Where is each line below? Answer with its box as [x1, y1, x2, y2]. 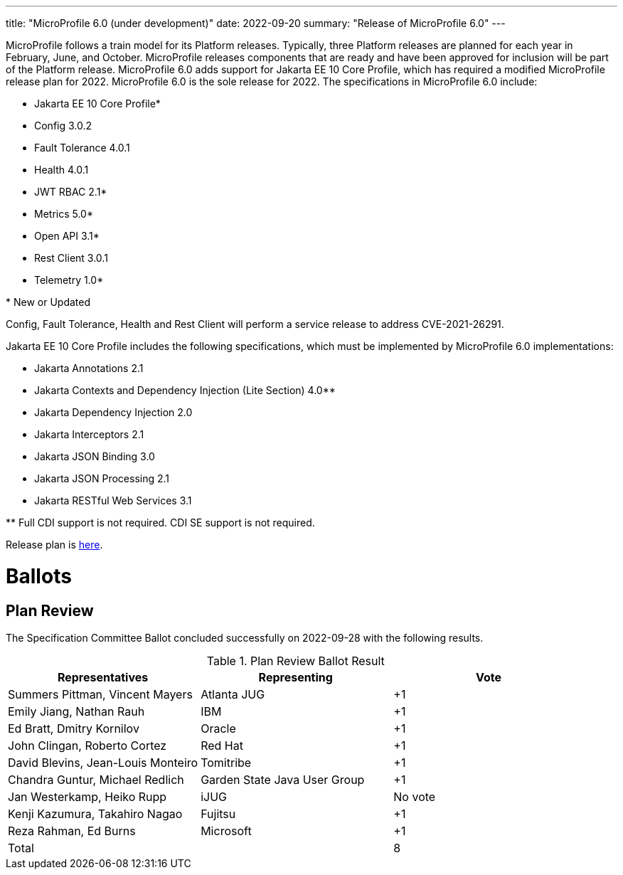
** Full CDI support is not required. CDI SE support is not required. [6, 516, 315, 529]
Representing [258, 669, 333, 684]
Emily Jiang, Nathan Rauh [8, 704, 145, 718]
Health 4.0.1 [34, 164, 89, 176]
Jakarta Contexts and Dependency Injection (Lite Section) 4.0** [34, 384, 336, 396]
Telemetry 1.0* [34, 274, 104, 286]
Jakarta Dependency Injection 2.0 [34, 406, 193, 418]
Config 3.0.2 [34, 120, 92, 132]
